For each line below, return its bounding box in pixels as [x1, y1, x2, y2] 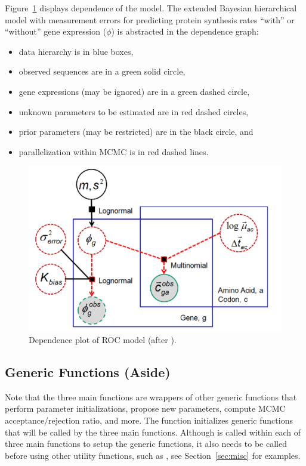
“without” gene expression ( [5, 25, 107, 38]
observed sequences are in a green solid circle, [18, 65, 186, 78]
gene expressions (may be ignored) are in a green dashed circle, [18, 85, 250, 97]
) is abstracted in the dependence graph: [111, 25, 259, 38]
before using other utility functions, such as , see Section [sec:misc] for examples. [5, 449, 301, 461]
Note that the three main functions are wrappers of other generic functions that [5, 390, 297, 403]
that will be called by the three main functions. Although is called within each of [5, 425, 301, 438]
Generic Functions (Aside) [5, 362, 171, 381]
